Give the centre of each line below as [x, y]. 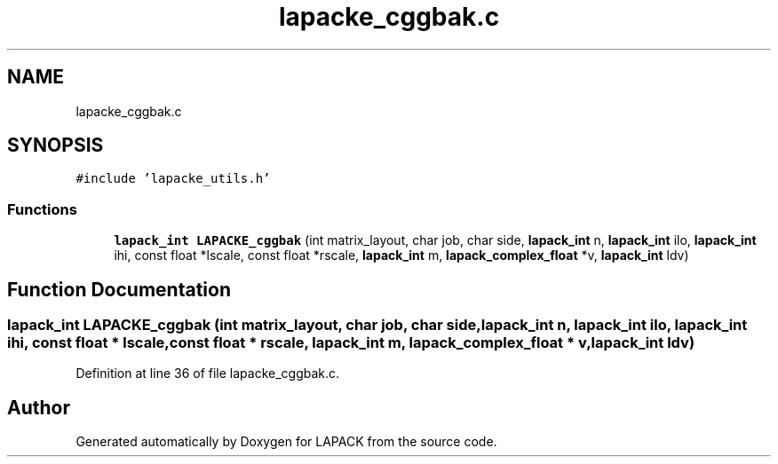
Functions [42, 209]
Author [39, 407]
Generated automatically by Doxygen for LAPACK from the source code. [286, 442]
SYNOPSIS [56, 145]
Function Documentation [119, 289]
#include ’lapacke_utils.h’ [173, 179]
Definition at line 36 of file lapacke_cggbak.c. [208, 374]
